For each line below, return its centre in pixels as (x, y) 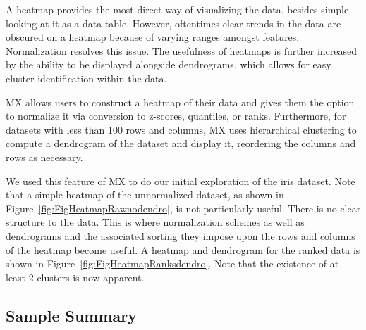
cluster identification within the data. (86, 78)
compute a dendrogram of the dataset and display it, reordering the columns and (181, 143)
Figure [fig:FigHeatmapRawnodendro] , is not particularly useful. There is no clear (183, 208)
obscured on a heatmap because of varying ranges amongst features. (153, 37)
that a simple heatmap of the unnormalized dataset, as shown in (145, 195)
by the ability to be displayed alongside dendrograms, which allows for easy (169, 64)
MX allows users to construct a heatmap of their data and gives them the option (180, 102)
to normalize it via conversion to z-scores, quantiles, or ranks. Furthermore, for (176, 116)
